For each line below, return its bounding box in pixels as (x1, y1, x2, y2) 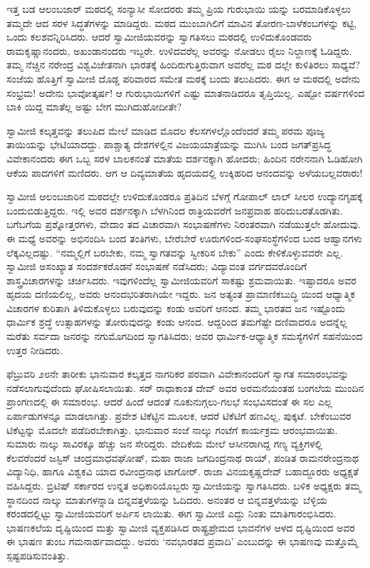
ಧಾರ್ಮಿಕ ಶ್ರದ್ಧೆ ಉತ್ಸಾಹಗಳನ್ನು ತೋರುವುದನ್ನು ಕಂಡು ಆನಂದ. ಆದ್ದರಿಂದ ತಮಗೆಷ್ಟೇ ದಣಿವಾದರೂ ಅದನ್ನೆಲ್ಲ (6, 314, 347, 329)
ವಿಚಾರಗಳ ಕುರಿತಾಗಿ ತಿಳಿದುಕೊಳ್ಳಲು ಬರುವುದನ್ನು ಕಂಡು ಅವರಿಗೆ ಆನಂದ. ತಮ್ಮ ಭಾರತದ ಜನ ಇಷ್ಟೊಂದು (6, 300, 345, 315)
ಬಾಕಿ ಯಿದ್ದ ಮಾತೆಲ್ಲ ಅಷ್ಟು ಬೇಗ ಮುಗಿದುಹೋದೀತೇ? (6, 99, 182, 114)
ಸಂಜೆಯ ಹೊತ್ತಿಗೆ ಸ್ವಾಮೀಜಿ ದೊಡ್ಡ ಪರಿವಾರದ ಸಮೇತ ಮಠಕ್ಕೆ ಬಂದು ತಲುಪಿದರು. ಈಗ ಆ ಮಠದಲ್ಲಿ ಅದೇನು (6, 71, 360, 86)
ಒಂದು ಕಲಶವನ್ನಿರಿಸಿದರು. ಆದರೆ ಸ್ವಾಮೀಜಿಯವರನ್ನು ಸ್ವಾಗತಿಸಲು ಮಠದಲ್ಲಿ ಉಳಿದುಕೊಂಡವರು (6, 29, 312, 44)
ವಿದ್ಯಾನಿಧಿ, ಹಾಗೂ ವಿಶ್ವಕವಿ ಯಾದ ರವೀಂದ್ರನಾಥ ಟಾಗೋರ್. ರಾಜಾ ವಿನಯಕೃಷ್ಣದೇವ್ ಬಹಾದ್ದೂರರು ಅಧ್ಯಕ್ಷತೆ (6, 464, 359, 479)
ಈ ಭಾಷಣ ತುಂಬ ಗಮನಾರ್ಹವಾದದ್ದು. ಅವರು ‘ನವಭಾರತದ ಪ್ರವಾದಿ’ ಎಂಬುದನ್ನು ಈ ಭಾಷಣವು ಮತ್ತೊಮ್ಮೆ (6, 534, 359, 549)
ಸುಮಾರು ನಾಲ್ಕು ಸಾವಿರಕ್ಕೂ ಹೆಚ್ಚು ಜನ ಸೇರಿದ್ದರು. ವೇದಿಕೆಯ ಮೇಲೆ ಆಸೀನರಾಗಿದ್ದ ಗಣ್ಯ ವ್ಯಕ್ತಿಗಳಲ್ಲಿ (6, 436, 323, 451)
